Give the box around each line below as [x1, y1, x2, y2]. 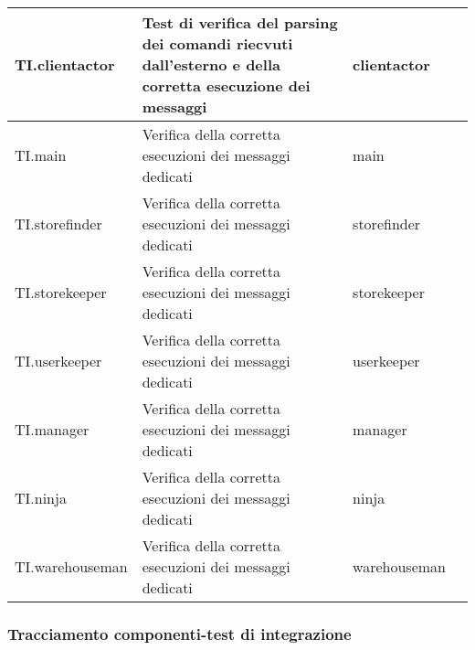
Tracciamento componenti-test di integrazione [7, 622, 352, 645]
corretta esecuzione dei [142, 75, 311, 96]
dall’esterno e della [142, 54, 280, 75]
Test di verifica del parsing [142, 12, 338, 33]
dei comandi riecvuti [142, 33, 293, 54]
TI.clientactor [15, 54, 115, 75]
